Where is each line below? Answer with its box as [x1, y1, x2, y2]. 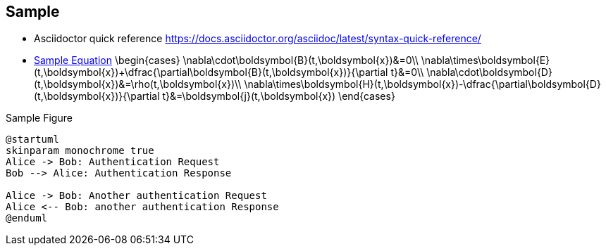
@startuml [6, 134, 59, 146]
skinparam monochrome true [6, 145, 154, 157]
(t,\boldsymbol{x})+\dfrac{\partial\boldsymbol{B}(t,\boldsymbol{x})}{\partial [34, 66, 388, 79]
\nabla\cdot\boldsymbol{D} [426, 66, 552, 79]
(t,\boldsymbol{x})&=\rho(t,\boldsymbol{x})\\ [34, 78, 242, 91]
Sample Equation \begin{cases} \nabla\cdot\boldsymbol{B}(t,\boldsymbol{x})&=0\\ [34, 54, 419, 67]
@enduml [6, 212, 48, 224]
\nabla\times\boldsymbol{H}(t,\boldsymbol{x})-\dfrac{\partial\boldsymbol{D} [244, 78, 601, 91]
